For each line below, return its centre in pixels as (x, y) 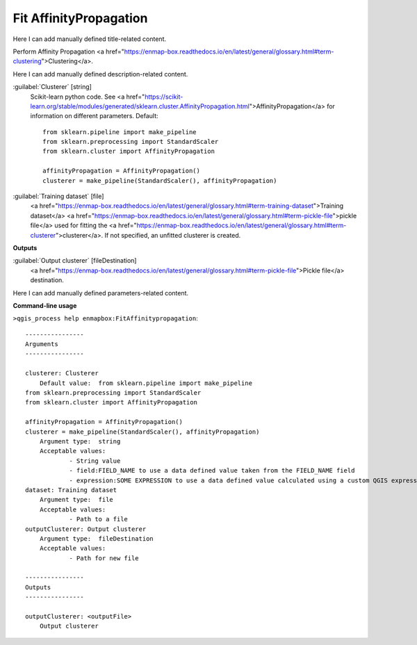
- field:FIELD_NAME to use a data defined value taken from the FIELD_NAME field (212, 471)
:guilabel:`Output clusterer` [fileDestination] (75, 261)
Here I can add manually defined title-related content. (90, 39)
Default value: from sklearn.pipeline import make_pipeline (146, 383)
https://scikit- (164, 97)
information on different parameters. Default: (95, 116)
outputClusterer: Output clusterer (86, 529)
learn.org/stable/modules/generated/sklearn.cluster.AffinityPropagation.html (140, 106)
